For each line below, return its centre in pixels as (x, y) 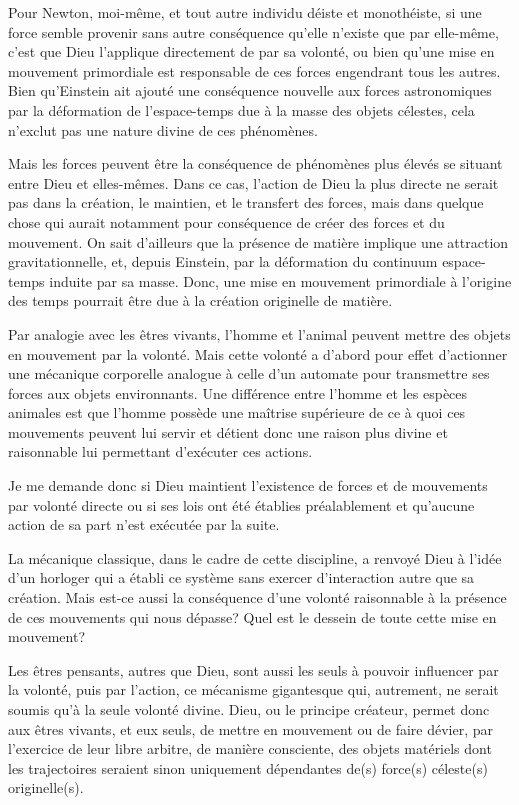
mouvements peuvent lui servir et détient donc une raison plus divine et (228, 431)
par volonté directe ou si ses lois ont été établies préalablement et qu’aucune (241, 504)
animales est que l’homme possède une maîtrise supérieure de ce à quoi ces (237, 412)
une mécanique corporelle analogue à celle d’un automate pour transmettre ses (249, 373)
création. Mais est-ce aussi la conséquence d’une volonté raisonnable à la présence (257, 597)
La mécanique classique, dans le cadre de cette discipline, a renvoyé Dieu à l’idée (255, 557)
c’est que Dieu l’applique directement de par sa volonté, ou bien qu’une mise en (251, 51)
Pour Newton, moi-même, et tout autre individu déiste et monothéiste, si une (245, 12)
